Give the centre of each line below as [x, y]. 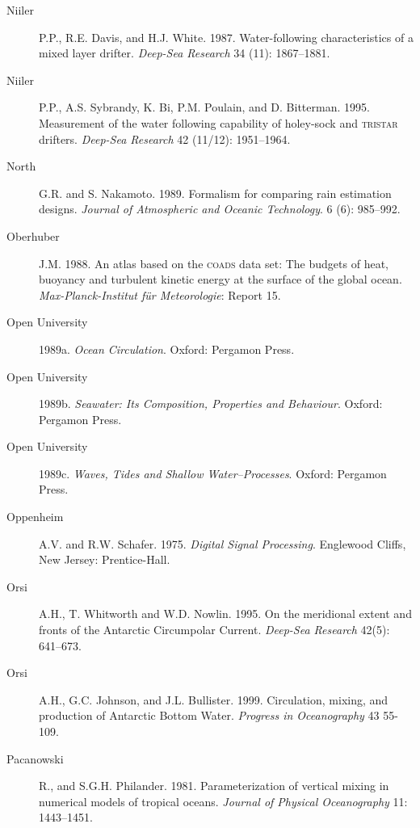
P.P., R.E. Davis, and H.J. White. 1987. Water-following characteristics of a [226, 37]
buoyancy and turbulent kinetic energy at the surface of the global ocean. [220, 279]
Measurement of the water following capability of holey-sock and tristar [218, 122]
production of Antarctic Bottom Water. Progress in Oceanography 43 [209, 715]
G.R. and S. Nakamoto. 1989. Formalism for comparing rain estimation [215, 193]
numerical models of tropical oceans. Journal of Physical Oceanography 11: [223, 801]
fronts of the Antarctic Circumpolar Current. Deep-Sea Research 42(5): [214, 630]
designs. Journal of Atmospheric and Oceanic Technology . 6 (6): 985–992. [220, 209]
